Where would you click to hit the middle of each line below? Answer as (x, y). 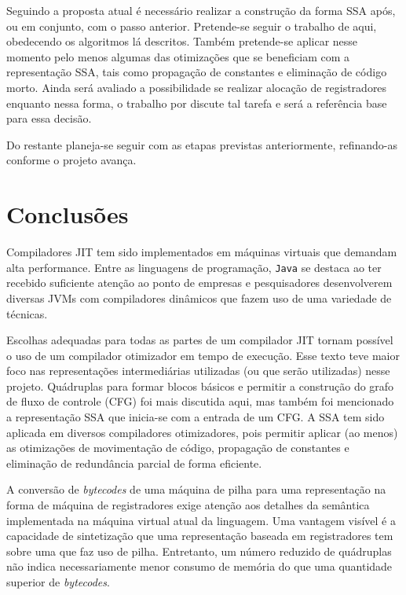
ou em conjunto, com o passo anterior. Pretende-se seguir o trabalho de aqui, (192, 26)
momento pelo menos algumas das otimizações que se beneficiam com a (178, 56)
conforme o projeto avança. (71, 160)
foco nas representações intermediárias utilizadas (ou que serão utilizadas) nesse (198, 371)
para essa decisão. (49, 118)
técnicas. (27, 313)
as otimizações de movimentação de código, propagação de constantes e (178, 448)
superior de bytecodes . (58, 582)
